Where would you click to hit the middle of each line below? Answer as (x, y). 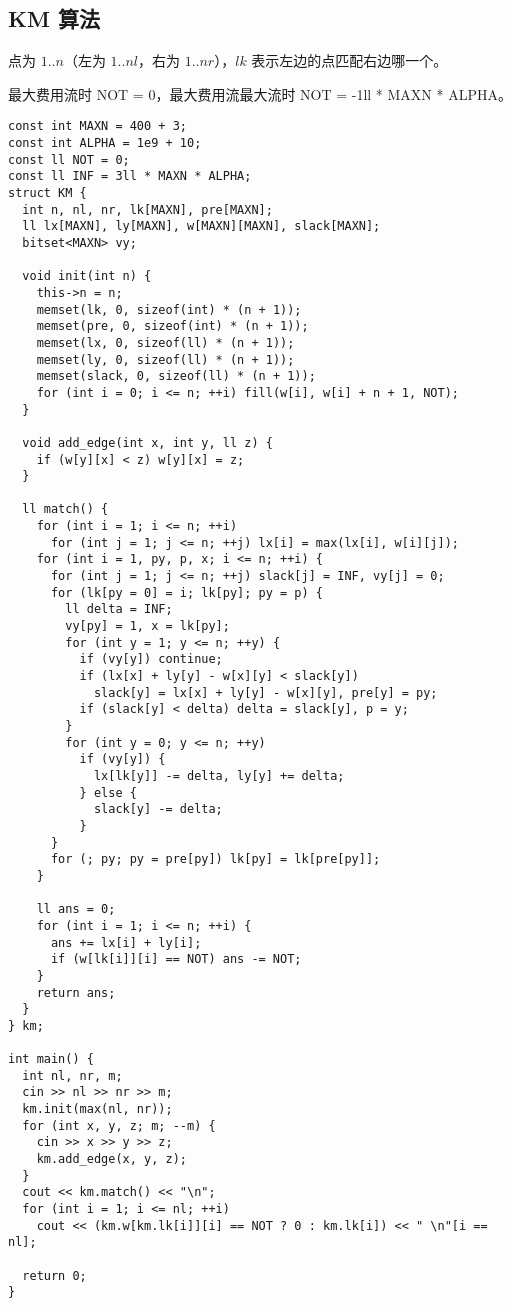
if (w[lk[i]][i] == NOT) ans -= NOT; (176, 959)
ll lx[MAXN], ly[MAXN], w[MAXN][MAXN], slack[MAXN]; (201, 226)
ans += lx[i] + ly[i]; (126, 942)
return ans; (76, 992)
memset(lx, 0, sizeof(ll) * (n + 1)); (165, 342)
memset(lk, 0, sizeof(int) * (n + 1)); (169, 309)
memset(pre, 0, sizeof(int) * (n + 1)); (172, 326)
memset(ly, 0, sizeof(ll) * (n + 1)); (165, 359)
